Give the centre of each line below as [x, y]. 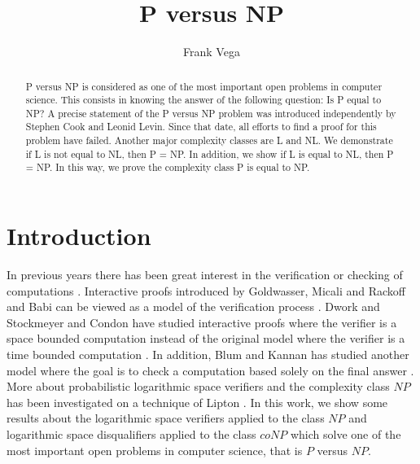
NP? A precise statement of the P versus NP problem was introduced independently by [211, 113]
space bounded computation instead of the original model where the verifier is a [206, 338]
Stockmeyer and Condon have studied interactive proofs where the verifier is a [202, 322]
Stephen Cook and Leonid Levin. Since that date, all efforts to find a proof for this [201, 127]
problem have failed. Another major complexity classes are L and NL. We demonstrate [209, 140]
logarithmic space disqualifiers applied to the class [131, 433]
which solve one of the [346, 433]
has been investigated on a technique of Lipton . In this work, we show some [197, 402]
